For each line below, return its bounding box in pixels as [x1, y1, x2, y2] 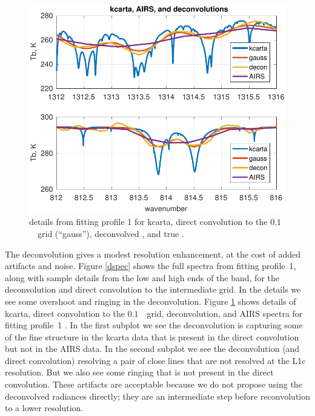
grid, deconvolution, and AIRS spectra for [147, 307, 303, 319]
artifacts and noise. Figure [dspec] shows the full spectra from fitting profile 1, [5, 259, 296, 272]
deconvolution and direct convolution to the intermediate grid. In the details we [5, 283, 301, 296]
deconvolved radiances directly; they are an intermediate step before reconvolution [5, 389, 310, 402]
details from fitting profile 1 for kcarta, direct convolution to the [29, 215, 268, 228]
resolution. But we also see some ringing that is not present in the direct [5, 366, 274, 379]
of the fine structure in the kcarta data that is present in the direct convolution [5, 330, 299, 343]
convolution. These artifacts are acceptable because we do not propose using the [5, 378, 302, 391]
